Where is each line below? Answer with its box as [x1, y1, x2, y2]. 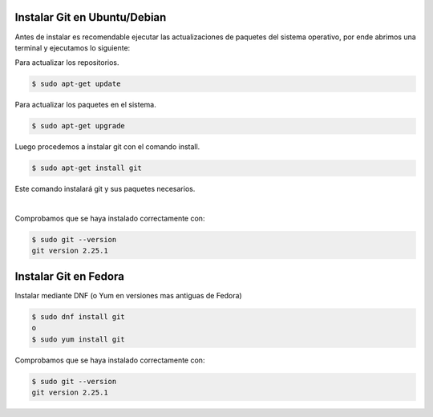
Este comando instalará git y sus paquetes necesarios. [14, 184, 196, 194]
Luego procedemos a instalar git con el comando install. [14, 142, 200, 152]
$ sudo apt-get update [31, 79, 121, 88]
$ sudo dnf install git [31, 312, 126, 321]
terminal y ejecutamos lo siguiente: [14, 43, 131, 52]
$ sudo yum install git [31, 334, 126, 344]
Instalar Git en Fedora [14, 269, 124, 283]
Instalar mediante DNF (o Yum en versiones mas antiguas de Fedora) [14, 290, 242, 300]
